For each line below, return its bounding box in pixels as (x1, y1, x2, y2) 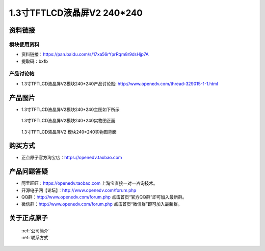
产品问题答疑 (9, 167, 48, 176)
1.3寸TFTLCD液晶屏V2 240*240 (9, 7, 143, 18)
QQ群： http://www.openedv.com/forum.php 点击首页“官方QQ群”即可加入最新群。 (21, 194, 187, 200)
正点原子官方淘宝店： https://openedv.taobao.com (21, 155, 122, 161)
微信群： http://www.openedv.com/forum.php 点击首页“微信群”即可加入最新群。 (21, 201, 183, 207)
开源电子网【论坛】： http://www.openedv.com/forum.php (21, 187, 137, 193)
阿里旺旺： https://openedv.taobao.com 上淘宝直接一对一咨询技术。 (21, 180, 158, 186)
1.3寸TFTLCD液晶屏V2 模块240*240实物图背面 (21, 129, 117, 135)
